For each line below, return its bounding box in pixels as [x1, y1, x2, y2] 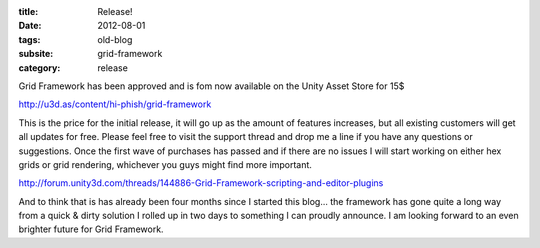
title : [18, 6, 39, 17]
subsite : [18, 48, 54, 60]
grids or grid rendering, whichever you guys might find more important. [18, 158, 312, 170]
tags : [18, 33, 41, 45]
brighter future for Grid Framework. [18, 223, 164, 235]
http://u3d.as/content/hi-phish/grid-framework [18, 98, 212, 110]
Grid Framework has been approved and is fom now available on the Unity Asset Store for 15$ [18, 80, 405, 92]
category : [18, 61, 61, 74]
